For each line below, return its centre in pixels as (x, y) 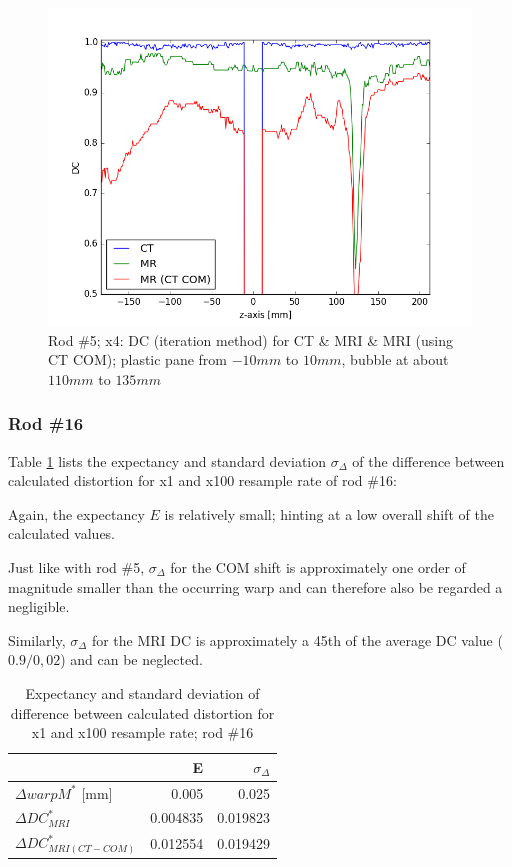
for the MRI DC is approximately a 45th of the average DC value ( (297, 639)
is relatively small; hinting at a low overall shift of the (329, 513)
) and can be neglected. (131, 659)
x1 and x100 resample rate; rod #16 (142, 732)
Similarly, (37, 639)
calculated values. (62, 533)
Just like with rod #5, (76, 566)
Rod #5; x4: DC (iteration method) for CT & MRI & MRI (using (250, 339)
